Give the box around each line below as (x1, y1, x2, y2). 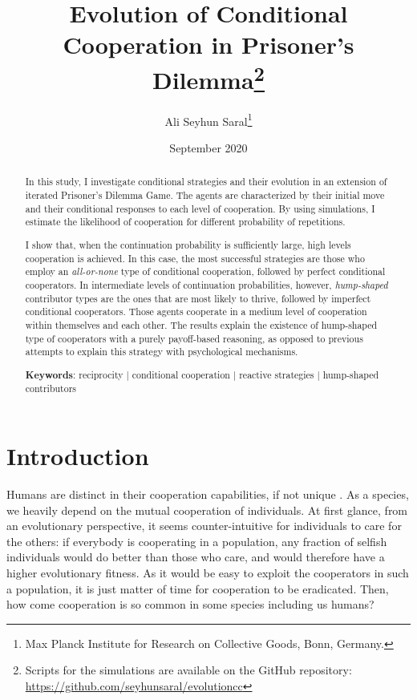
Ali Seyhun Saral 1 (164, 110, 253, 129)
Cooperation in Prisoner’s (63, 28, 354, 61)
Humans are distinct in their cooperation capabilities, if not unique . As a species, (6, 486, 409, 503)
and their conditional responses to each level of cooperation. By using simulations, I (25, 201, 375, 215)
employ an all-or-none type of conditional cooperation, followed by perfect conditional (25, 265, 386, 278)
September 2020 (169, 140, 248, 156)
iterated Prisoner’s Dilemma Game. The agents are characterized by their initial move (25, 188, 385, 202)
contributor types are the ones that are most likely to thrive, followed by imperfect (25, 291, 371, 305)
